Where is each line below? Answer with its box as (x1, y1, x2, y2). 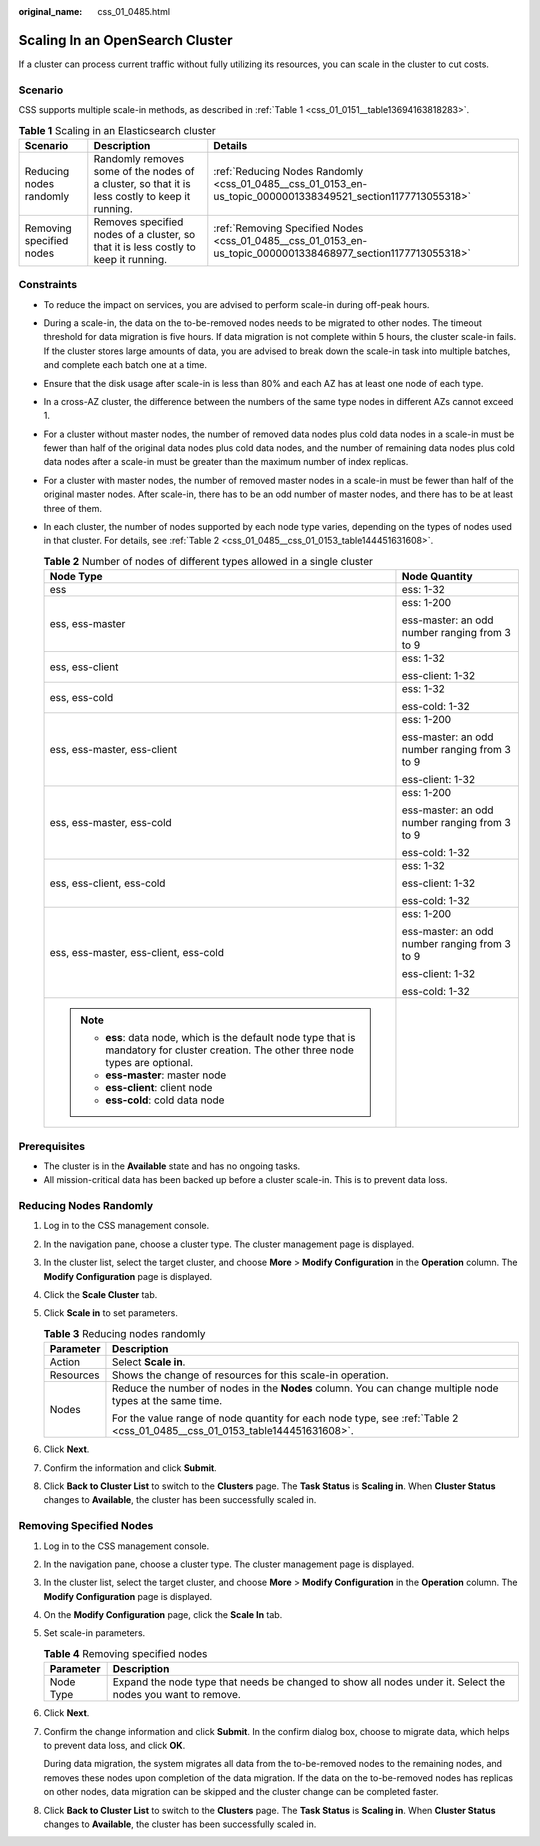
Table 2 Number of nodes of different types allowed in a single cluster (43, 555, 374, 568)
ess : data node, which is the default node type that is (105, 1031, 356, 1045)
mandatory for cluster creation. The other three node (105, 1043, 354, 1057)
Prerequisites (18, 1139, 85, 1153)
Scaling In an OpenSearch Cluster (18, 31, 234, 49)
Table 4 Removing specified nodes (43, 1647, 208, 1661)
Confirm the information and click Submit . (43, 1461, 217, 1474)
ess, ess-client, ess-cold (49, 876, 166, 890)
